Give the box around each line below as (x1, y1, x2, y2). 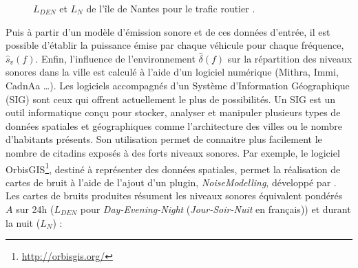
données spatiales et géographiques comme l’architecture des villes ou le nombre (6, 118, 343, 133)
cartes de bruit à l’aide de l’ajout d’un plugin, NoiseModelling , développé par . (6, 175, 337, 189)
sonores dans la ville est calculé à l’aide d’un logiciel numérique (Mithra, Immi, (6, 65, 339, 79)
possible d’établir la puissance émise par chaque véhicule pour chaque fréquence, (6, 38, 344, 52)
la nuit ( (6, 215, 41, 230)
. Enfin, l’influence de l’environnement (35, 51, 196, 65)
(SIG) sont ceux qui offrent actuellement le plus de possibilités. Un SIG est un (6, 91, 336, 106)
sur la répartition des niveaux (227, 51, 352, 65)
